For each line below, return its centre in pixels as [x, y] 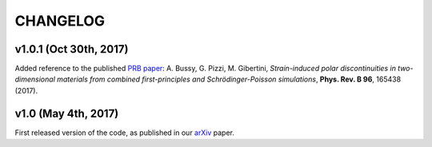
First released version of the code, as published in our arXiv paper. [125, 133]
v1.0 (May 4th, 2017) [67, 113]
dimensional [35, 79]
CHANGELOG [60, 21]
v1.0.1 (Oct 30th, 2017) [72, 49]
